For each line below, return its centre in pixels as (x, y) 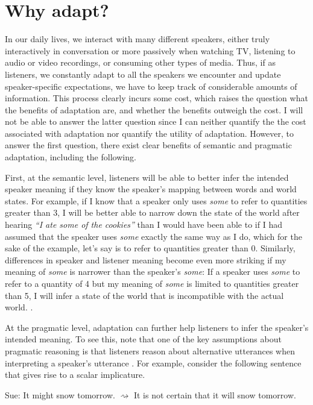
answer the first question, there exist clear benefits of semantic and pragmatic (148, 145)
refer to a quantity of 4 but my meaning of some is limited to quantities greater (152, 283)
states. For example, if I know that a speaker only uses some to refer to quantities (156, 200)
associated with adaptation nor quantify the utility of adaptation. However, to (150, 133)
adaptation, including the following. (71, 157)
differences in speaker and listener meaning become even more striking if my (146, 259)
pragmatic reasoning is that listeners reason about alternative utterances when (150, 350)
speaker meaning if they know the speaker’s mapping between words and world (151, 189)
